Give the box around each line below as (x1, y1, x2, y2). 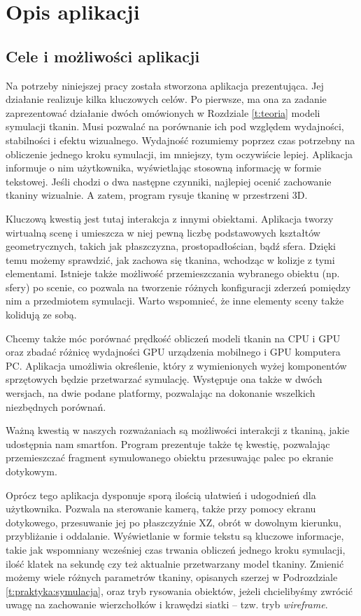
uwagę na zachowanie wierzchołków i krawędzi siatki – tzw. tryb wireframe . (6, 597, 328, 612)
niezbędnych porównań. (6, 399, 106, 414)
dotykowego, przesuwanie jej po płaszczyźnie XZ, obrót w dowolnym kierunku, (6, 514, 341, 529)
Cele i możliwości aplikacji (6, 45, 200, 66)
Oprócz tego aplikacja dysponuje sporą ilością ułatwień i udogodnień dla (6, 487, 316, 502)
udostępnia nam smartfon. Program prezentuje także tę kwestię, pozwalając (6, 436, 330, 451)
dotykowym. (6, 464, 57, 479)
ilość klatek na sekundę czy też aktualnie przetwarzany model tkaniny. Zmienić (6, 556, 344, 570)
